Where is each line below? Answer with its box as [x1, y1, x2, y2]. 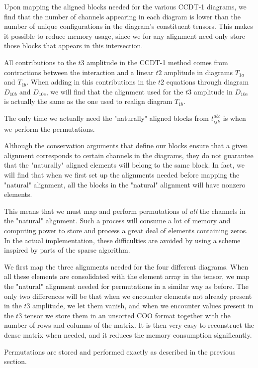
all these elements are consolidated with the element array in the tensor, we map [4, 271, 250, 281]
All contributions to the [4, 57, 76, 67]
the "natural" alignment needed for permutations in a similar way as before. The [4, 280, 249, 291]
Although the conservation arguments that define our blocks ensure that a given [4, 140, 248, 151]
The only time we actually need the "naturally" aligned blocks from [4, 112, 209, 123]
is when [223, 112, 246, 123]
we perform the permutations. [4, 123, 95, 134]
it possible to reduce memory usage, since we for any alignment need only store [4, 30, 246, 41]
